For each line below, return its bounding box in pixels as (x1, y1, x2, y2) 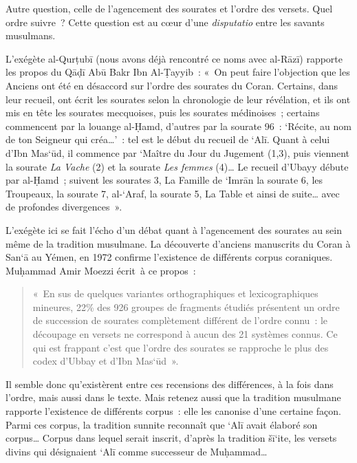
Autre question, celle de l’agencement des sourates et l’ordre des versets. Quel (6, 1, 333, 15)
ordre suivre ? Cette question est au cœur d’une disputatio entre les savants (6, 14, 325, 29)
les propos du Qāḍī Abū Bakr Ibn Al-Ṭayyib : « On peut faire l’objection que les (6, 65, 350, 79)
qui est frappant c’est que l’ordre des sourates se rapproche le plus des (32, 340, 329, 354)
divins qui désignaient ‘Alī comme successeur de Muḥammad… (6, 444, 268, 458)
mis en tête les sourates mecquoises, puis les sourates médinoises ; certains (6, 105, 320, 120)
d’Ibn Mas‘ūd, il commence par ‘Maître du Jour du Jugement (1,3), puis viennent (6, 145, 350, 160)
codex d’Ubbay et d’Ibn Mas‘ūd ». (32, 354, 179, 368)
